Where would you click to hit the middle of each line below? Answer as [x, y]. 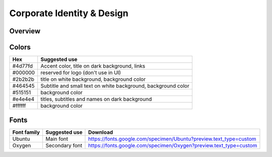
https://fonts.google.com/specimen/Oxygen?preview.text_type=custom [173, 145]
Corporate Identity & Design [69, 13]
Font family [26, 132]
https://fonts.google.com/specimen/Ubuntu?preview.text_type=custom [172, 139]
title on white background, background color [93, 79]
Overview [25, 31]
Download [101, 132]
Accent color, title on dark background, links [93, 66]
